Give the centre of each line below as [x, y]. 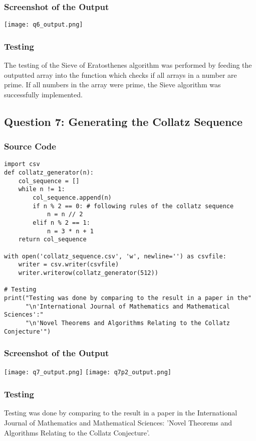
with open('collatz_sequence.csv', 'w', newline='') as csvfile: [115, 256]
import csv [22, 164]
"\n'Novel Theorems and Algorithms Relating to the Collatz [128, 323]
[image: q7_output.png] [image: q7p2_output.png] [88, 373]
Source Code [30, 146]
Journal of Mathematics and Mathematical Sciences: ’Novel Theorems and [118, 422]
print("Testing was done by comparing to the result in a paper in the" [128, 298]
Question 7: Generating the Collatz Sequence [123, 121]
